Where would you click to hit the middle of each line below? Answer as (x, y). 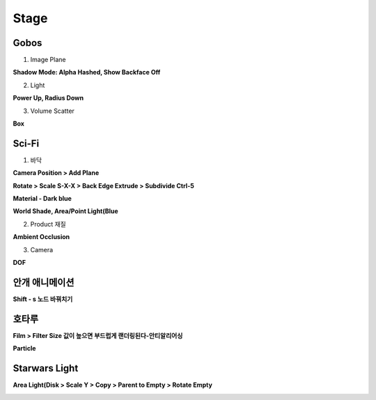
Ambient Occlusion (41, 237)
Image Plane (48, 60)
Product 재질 (48, 224)
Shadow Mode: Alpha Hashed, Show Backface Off (87, 72)
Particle (24, 348)
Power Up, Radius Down (48, 98)
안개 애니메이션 (44, 282)
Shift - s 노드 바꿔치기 (43, 299)
